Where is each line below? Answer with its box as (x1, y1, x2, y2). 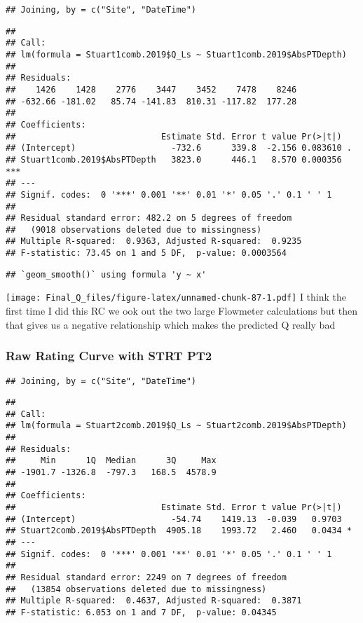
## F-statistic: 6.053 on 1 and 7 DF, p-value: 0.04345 (6, 607, 277, 617)
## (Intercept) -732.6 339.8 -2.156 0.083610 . (6, 143, 352, 153)
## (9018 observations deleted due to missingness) (6, 224, 262, 235)
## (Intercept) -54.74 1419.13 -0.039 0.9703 (6, 514, 342, 524)
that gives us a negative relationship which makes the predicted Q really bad (6, 317, 336, 331)
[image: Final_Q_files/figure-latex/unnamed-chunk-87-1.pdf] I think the (6, 289, 347, 304)
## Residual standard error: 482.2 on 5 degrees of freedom (6, 213, 292, 224)
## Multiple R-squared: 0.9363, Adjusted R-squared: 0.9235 (6, 236, 302, 247)
